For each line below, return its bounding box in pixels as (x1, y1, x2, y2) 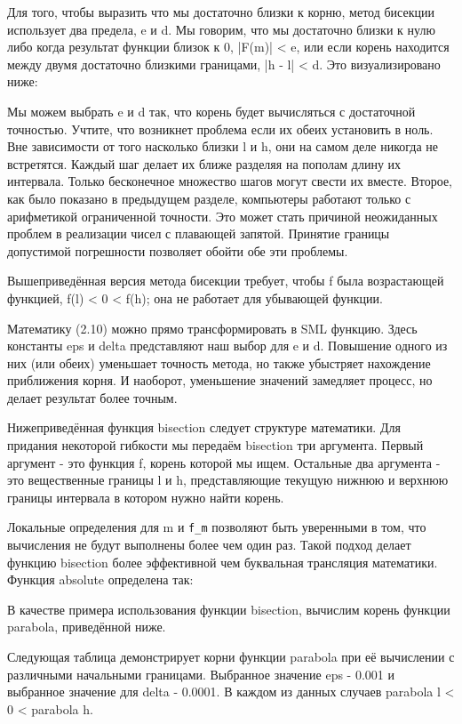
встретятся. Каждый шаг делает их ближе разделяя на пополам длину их (7, 154, 402, 173)
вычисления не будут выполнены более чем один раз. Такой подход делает (7, 535, 411, 554)
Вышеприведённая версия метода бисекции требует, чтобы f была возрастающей (7, 271, 444, 290)
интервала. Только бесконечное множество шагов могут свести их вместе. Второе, (7, 172, 453, 190)
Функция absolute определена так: (7, 570, 194, 589)
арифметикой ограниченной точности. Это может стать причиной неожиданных (7, 206, 438, 225)
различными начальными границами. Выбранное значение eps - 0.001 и (7, 664, 394, 683)
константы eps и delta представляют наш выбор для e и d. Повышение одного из (7, 336, 448, 355)
